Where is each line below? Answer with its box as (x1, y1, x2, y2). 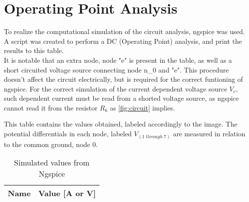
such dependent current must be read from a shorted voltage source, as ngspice (4, 93, 239, 103)
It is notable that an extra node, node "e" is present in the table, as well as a (4, 55, 232, 65)
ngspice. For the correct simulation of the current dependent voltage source (4, 83, 227, 93)
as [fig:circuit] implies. (110, 102, 175, 112)
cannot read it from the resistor (4, 102, 98, 112)
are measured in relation (173, 129, 246, 139)
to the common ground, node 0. (4, 139, 98, 149)
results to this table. (4, 45, 64, 55)
